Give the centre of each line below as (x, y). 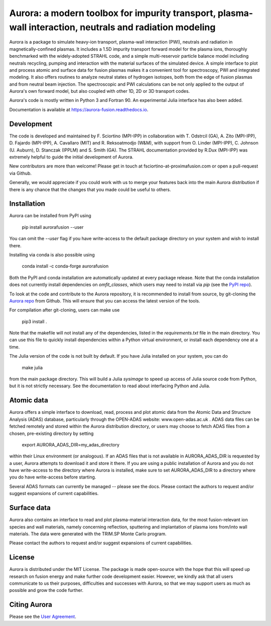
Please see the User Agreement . (43, 616)
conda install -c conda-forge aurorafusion (65, 266)
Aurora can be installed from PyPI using (50, 216)
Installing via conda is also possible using (52, 255)
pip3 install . (34, 322)
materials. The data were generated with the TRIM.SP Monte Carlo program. (88, 534)
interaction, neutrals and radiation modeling (122, 27)
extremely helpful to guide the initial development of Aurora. (72, 157)
